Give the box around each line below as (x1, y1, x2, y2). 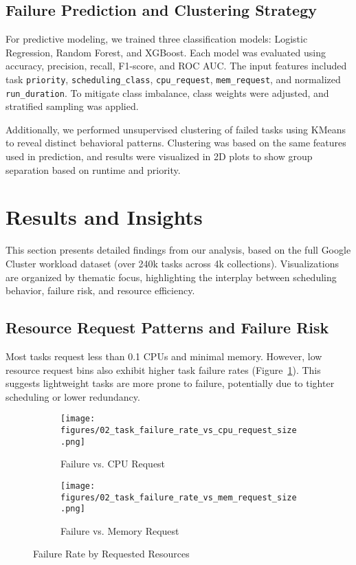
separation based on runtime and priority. (5, 162, 181, 177)
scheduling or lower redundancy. (5, 389, 140, 403)
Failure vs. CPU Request (60, 456, 166, 471)
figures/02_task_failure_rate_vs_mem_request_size (60, 492, 297, 502)
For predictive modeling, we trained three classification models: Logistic (5, 32, 308, 46)
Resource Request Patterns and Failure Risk (5, 317, 329, 338)
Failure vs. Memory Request (60, 523, 179, 538)
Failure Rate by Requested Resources (33, 546, 190, 561)
